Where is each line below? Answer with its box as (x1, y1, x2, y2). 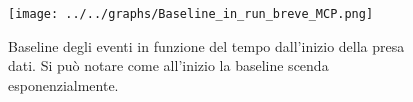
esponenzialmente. (8, 74, 119, 95)
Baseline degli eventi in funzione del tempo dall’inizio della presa (8, 35, 405, 56)
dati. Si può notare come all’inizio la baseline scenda (8, 55, 329, 76)
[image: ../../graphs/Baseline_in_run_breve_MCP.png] (8, 7, 374, 21)
